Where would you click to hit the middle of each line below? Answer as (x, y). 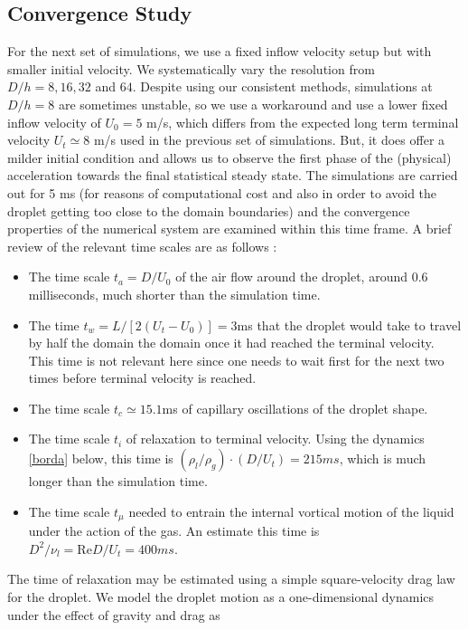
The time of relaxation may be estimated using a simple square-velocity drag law (231, 579)
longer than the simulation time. (118, 481)
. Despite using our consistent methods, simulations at (282, 86)
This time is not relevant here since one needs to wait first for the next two (236, 360)
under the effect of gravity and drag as (114, 614)
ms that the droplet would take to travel (349, 325)
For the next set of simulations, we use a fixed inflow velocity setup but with (220, 51)
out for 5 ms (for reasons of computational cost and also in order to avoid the (222, 192)
